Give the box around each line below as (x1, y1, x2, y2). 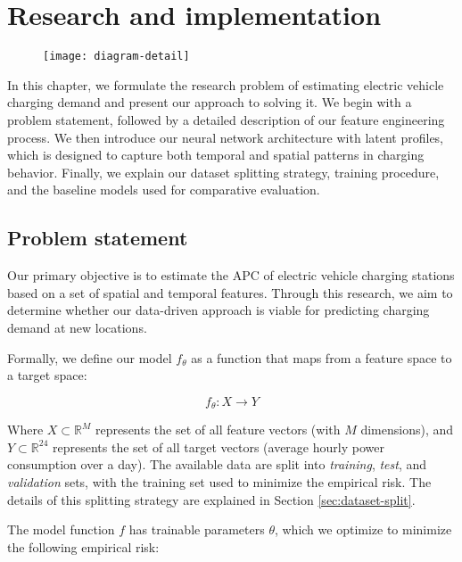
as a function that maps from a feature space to (191, 348, 452, 367)
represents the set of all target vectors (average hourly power (52, 437, 384, 456)
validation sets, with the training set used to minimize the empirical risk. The (7, 472, 432, 491)
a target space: (7, 366, 87, 384)
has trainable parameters (128, 520, 265, 539)
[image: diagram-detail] (43, 50, 190, 63)
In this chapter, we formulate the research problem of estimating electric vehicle (7, 75, 444, 94)
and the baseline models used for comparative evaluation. (7, 180, 320, 199)
